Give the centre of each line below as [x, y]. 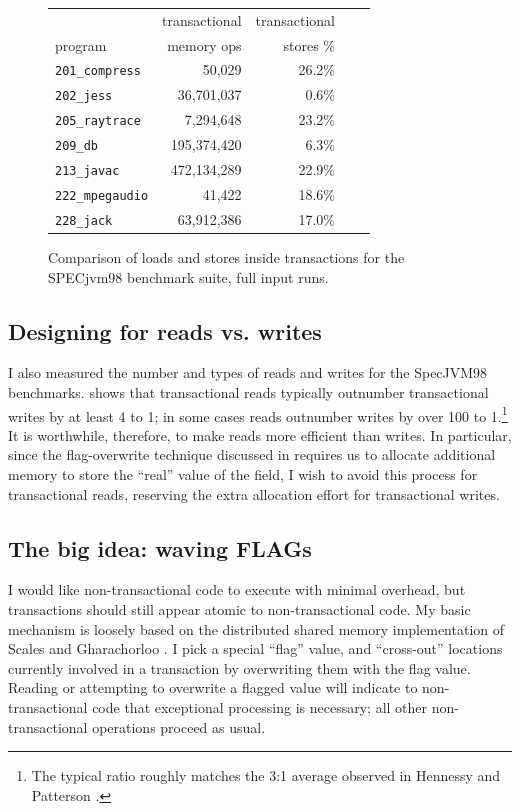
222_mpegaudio [102, 195]
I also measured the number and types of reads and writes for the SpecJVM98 [248, 372]
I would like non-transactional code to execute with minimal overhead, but [237, 589]
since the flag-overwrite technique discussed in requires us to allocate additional [252, 454]
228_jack [84, 220]
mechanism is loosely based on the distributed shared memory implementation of [256, 628]
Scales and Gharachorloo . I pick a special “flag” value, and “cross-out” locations [255, 648]
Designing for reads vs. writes [165, 330]
